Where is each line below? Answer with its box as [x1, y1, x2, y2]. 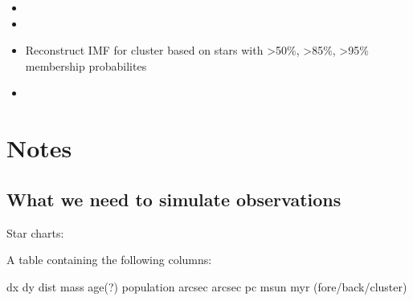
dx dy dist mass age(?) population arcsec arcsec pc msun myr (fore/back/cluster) [6, 278, 407, 295]
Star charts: [6, 224, 64, 241]
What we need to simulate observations [6, 186, 341, 211]
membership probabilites [25, 57, 147, 74]
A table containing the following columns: [6, 251, 212, 268]
